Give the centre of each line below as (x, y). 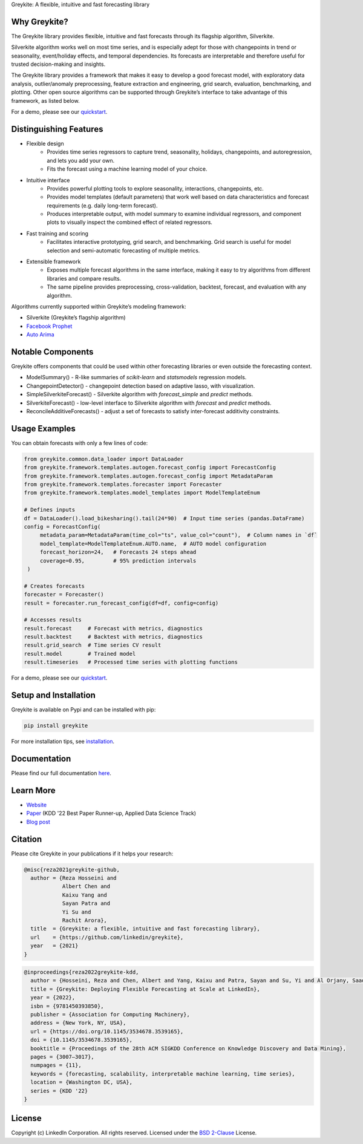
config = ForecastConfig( (62, 527)
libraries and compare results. (84, 278)
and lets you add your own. (81, 160)
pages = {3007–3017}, (63, 1057)
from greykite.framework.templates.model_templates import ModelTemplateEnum (142, 493)
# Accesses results (53, 620)
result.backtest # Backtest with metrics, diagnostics (113, 637)
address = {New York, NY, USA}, (78, 1023)
